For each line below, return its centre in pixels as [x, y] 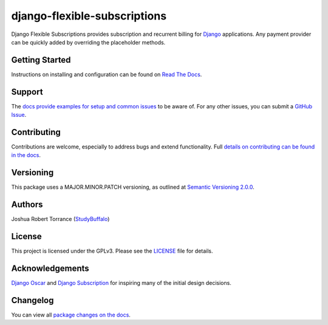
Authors [27, 205]
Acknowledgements [50, 268]
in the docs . [26, 155]
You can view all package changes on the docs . [71, 315]
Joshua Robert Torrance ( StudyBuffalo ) [60, 219]
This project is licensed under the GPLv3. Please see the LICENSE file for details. [112, 251]
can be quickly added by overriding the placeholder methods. [88, 42]
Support [27, 92]
